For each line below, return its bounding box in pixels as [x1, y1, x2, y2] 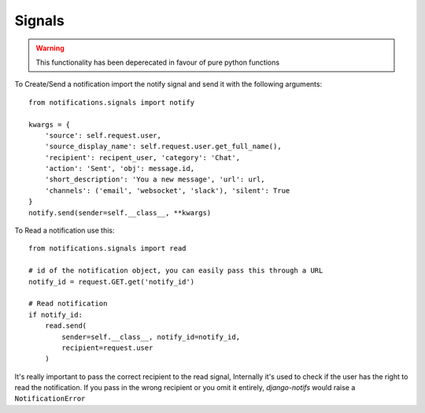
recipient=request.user [61, 343, 153, 352]
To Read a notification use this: [14, 225, 115, 236]
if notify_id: [28, 310, 83, 319]
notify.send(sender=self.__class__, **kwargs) [28, 208, 212, 217]
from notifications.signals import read [28, 244, 187, 253]
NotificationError [14, 394, 86, 404]
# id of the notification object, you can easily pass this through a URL [28, 266, 323, 275]
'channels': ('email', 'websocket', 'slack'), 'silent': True [44, 186, 290, 195]
